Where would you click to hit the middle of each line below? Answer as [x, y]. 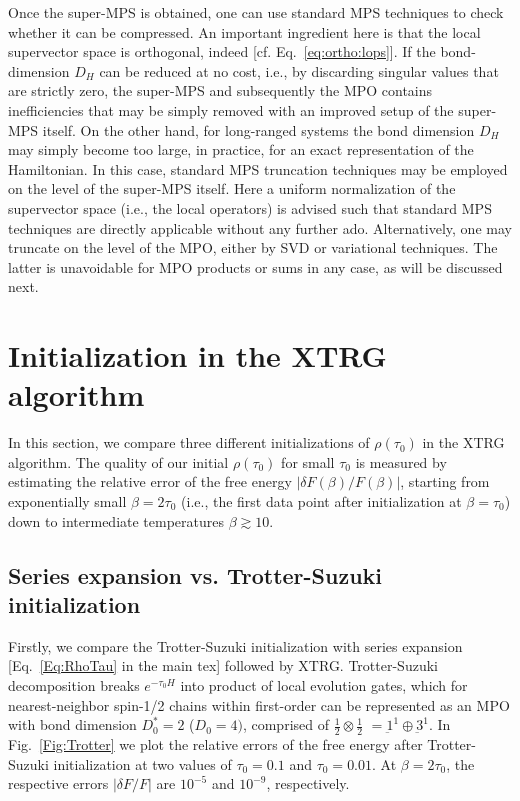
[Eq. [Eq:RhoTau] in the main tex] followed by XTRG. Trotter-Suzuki [223, 665]
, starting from [445, 481]
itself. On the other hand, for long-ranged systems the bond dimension [258, 129]
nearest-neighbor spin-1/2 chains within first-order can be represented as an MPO [259, 704]
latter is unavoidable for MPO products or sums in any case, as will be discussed [255, 266]
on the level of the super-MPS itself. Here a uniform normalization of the [232, 188]
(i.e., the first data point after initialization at [321, 501]
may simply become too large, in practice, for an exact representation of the [241, 149]
